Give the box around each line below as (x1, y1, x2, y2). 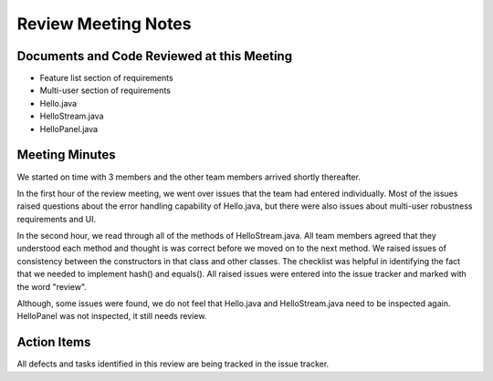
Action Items (16, 335, 91, 350)
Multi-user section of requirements (39, 85, 171, 96)
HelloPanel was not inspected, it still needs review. (16, 311, 207, 322)
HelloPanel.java (39, 123, 99, 134)
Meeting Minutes (16, 147, 116, 163)
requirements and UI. (16, 213, 96, 224)
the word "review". (16, 281, 87, 292)
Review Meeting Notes (16, 14, 192, 34)
